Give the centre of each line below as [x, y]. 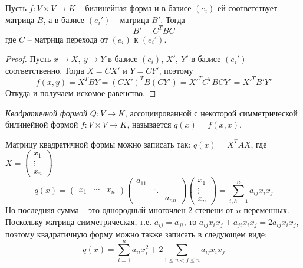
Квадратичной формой [47, 112]
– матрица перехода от [67, 39]
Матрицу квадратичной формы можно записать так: [98, 144]
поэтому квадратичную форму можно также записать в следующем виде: [136, 233]
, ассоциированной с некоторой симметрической [211, 112]
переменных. [266, 210]
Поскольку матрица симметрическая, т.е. [79, 222]
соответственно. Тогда [45, 70]
